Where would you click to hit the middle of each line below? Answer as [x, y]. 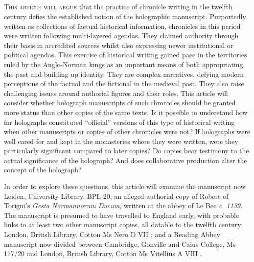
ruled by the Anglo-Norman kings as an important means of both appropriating [124, 64]
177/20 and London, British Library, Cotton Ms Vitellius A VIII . [103, 253]
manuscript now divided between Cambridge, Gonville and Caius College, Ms [120, 244]
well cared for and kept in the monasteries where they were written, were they [121, 141]
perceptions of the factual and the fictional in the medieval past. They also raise [124, 83]
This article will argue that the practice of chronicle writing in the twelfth [118, 7]
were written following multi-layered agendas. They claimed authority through [121, 36]
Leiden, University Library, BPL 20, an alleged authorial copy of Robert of [116, 196]
